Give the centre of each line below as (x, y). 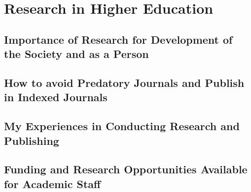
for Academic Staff (53, 183)
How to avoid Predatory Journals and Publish (124, 82)
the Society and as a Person (76, 54)
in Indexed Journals (56, 97)
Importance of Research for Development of (118, 39)
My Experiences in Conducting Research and (122, 126)
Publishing (32, 140)
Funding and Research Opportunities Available (126, 169)
